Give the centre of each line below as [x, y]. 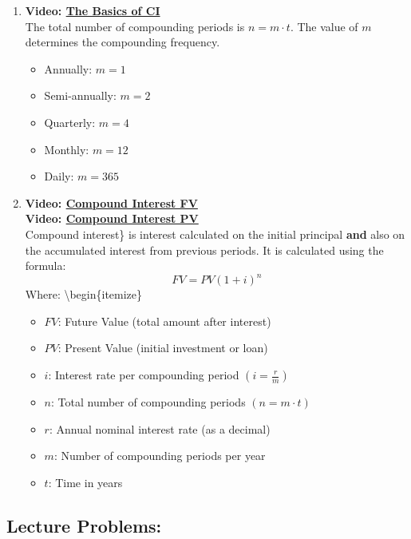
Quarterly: [70, 122]
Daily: [59, 176]
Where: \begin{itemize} [84, 294]
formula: [45, 266]
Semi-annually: [80, 95]
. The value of [324, 26]
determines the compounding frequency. [123, 42]
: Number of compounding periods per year [160, 456]
